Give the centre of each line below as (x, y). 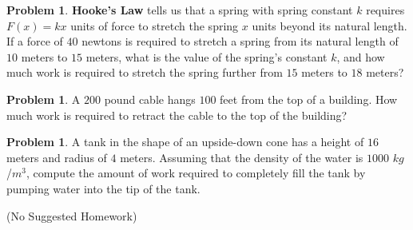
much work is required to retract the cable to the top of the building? (177, 115)
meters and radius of (57, 157)
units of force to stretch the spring (155, 25)
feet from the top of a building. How (309, 99)
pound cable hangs (150, 99)
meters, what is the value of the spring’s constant (206, 56)
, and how (361, 56)
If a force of (35, 41)
